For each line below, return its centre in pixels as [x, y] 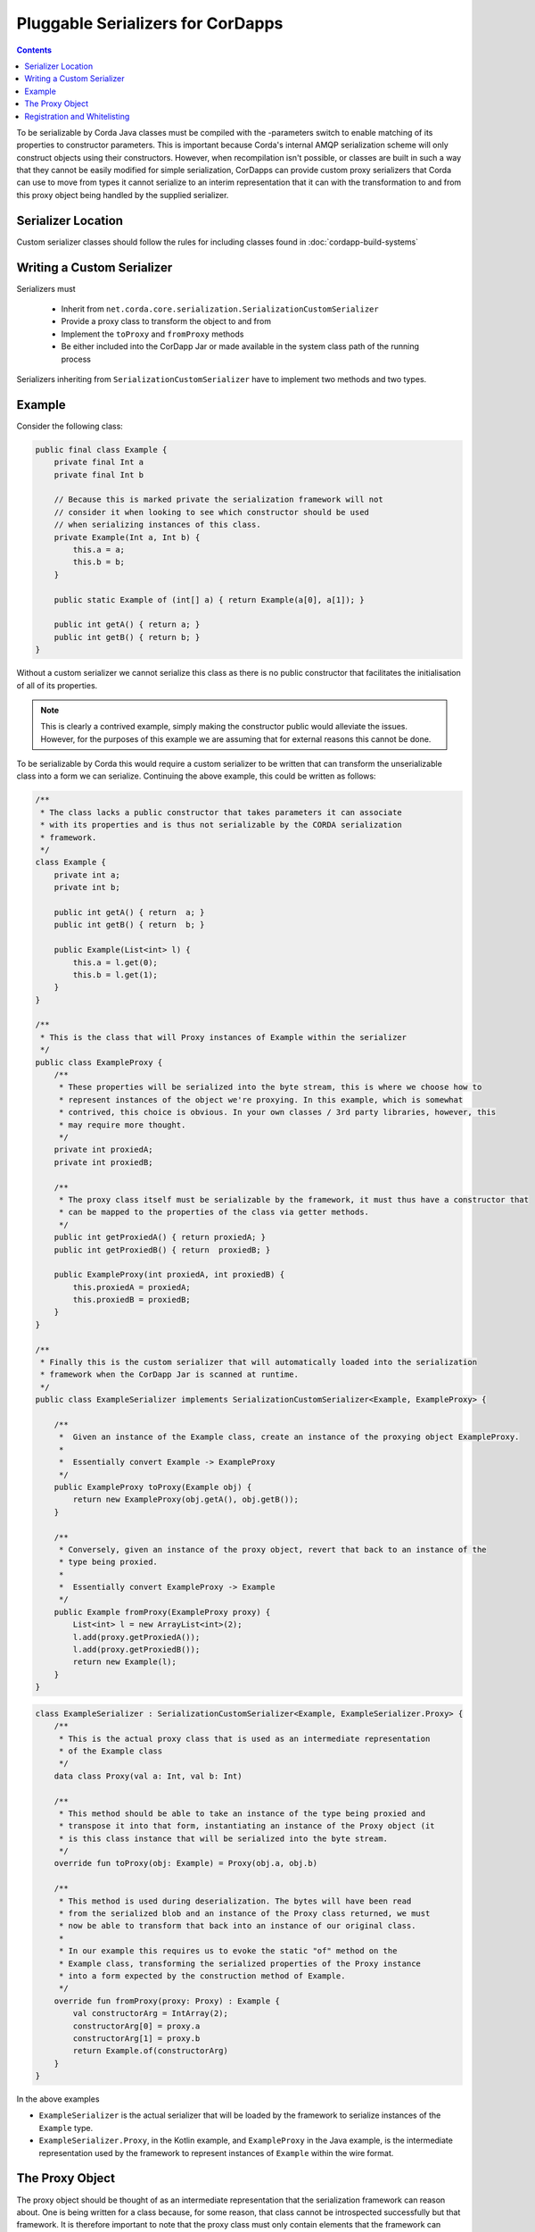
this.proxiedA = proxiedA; [132, 1287]
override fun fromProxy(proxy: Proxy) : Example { [167, 2001]
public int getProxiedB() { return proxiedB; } [162, 1249]
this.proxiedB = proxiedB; [132, 1300]
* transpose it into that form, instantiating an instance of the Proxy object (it [247, 1826]
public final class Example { [101, 450]
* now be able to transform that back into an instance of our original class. [237, 1926]
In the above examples [58, 2099]
